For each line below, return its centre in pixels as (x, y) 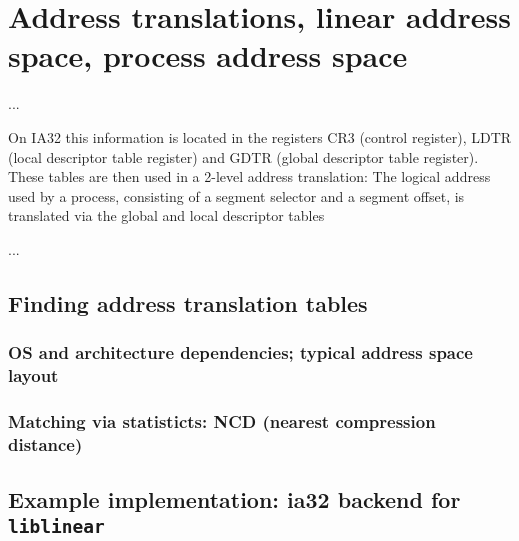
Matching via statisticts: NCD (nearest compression (222, 420)
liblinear (56, 526)
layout (33, 375)
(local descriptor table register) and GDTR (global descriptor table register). (243, 156)
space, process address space (208, 55)
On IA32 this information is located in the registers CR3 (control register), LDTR (260, 136)
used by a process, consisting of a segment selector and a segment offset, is (236, 195)
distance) (45, 443)
